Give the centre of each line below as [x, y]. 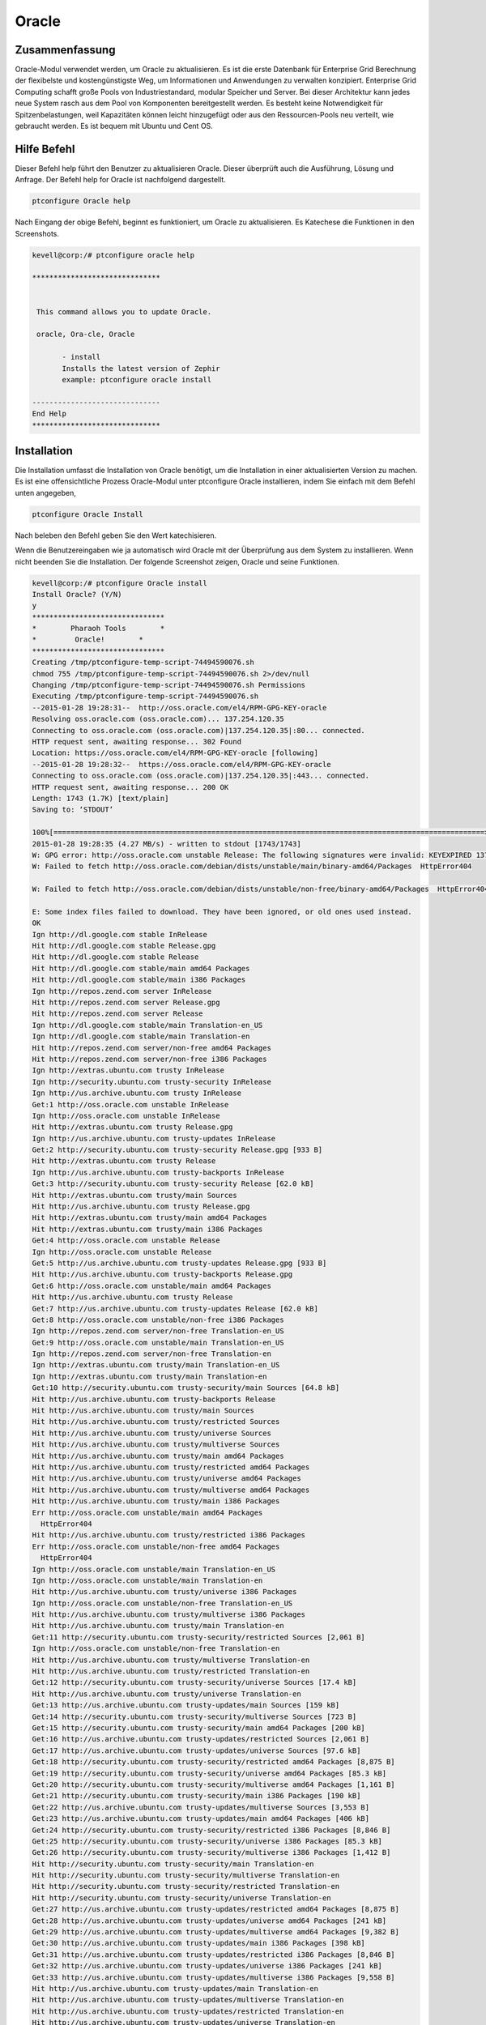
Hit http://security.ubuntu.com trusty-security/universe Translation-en [181, 1898]
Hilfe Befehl [45, 149]
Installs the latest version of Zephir [141, 368]
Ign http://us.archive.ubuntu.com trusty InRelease [137, 1093]
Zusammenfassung [65, 50]
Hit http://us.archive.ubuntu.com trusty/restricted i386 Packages [169, 1535]
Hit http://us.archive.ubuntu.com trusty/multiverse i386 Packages [169, 1615]
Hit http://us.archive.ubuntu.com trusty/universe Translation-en [166, 1694]
